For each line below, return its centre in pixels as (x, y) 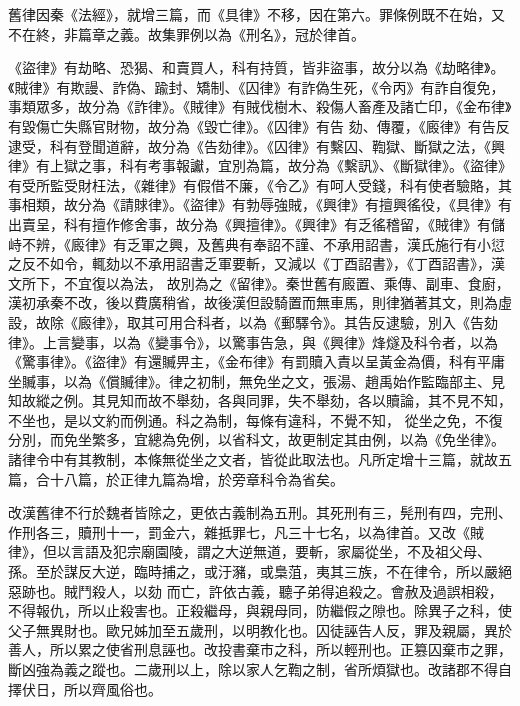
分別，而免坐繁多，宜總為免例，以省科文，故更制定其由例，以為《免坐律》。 (256, 439)
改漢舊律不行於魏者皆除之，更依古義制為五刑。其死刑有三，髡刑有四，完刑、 (260, 512)
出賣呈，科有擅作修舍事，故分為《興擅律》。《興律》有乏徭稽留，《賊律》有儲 (256, 223)
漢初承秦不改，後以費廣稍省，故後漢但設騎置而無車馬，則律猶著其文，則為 (253, 302)
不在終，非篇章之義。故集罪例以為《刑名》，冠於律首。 (186, 33)
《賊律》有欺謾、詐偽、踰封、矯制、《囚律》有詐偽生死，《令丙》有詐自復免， (256, 86)
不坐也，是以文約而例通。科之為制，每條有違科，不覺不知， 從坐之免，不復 (255, 419)
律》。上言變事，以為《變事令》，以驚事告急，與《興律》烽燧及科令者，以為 (253, 341)
